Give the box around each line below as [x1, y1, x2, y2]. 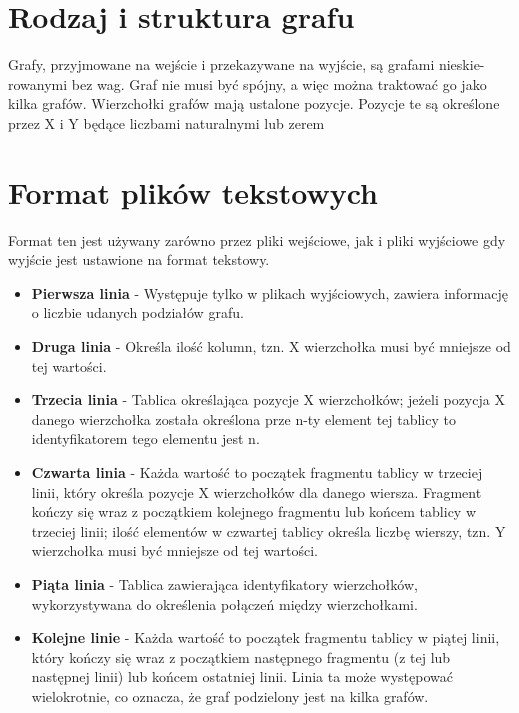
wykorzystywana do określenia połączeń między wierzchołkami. [31, 593, 418, 614]
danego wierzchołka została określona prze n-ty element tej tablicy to [31, 408, 456, 429]
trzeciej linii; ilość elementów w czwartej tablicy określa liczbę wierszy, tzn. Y [31, 520, 506, 541]
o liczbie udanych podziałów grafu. [31, 302, 244, 323]
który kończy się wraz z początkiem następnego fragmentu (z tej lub [31, 646, 451, 667]
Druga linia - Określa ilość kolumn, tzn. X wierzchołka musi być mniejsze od [31, 336, 511, 356]
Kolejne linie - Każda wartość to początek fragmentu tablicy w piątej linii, [31, 627, 500, 648]
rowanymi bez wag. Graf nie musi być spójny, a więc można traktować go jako [8, 73, 487, 94]
